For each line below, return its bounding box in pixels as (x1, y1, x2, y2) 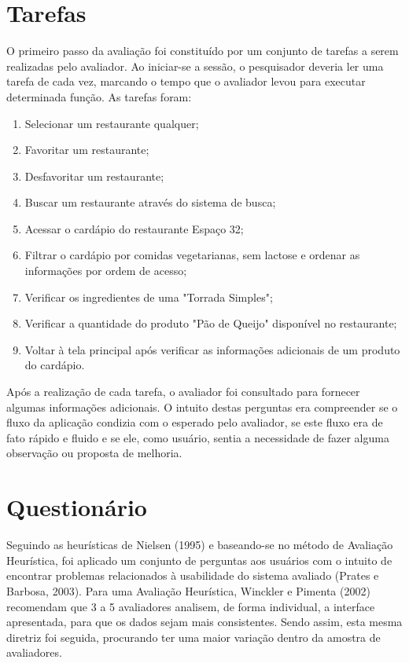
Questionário (6, 491, 147, 523)
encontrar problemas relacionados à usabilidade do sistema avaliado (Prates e (6, 567, 379, 584)
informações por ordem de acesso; (24, 262, 187, 279)
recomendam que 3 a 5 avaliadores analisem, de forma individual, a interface (6, 598, 375, 614)
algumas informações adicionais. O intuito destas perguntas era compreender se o (6, 398, 398, 415)
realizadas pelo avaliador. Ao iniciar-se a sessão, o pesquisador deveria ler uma (6, 57, 384, 74)
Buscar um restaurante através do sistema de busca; (24, 194, 276, 211)
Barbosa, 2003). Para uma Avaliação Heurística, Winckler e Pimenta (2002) (6, 582, 370, 599)
